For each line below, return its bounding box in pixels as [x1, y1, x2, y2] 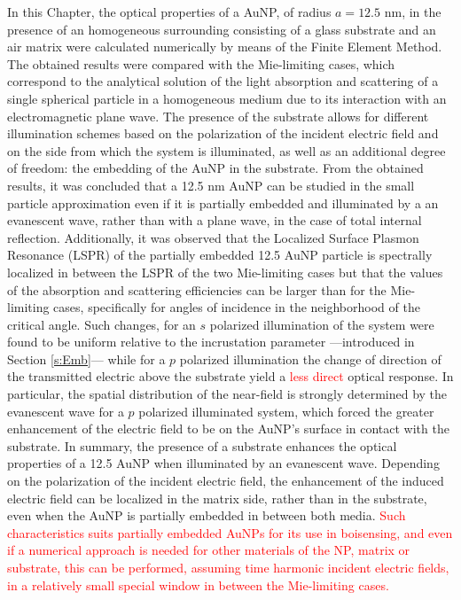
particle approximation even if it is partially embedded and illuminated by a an [7, 193, 439, 212]
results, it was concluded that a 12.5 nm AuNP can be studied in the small [7, 175, 415, 194]
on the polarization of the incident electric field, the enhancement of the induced [7, 471, 444, 490]
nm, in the [384, 3, 441, 20]
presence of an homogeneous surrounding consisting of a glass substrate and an [7, 19, 436, 38]
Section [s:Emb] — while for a [7, 349, 166, 368]
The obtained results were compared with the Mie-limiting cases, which [7, 54, 395, 73]
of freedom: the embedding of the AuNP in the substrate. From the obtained [7, 159, 424, 177]
